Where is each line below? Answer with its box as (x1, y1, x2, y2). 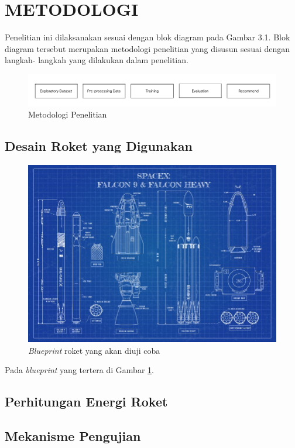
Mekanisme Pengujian (5, 426, 141, 444)
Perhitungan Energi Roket (5, 392, 168, 411)
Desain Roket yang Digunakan (5, 137, 193, 155)
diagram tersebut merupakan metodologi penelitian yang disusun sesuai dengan (5, 42, 290, 54)
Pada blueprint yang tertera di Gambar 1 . (5, 364, 154, 376)
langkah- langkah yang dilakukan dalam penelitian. (5, 54, 188, 66)
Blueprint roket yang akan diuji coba (28, 344, 160, 356)
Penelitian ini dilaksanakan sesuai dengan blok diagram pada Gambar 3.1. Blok (5, 31, 290, 43)
